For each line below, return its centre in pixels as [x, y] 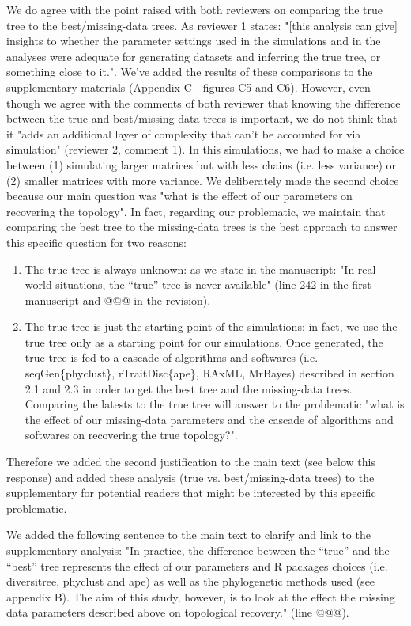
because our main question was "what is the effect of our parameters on [179, 196]
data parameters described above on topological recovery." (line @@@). [178, 612]
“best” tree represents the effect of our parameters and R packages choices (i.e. [197, 565]
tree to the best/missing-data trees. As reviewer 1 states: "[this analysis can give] [202, 25]
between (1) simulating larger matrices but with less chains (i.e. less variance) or [202, 164]
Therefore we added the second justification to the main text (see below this [191, 462]
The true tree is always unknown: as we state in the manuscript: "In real [200, 269]
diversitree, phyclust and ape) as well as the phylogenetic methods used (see [191, 581]
